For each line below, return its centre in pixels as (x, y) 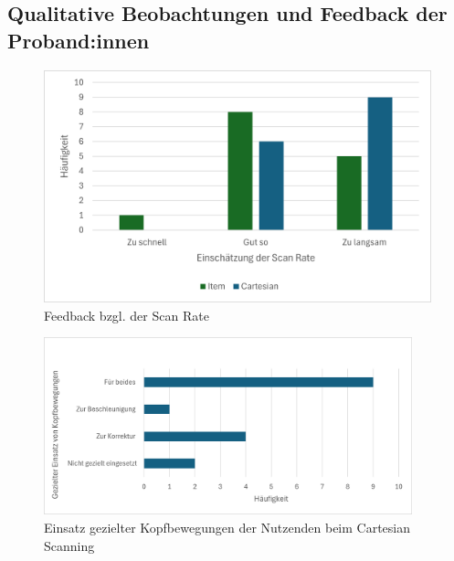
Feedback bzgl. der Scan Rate (127, 315)
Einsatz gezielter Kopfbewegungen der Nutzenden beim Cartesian (227, 527)
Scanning (69, 545)
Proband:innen (79, 40)
